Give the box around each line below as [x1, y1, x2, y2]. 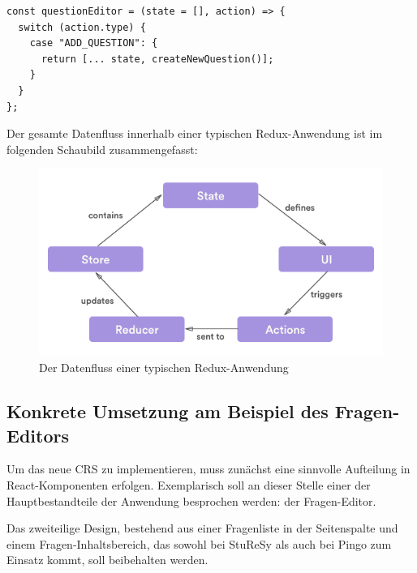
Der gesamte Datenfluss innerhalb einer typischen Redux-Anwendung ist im [6, 125, 383, 142]
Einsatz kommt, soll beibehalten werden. [6, 551, 208, 568]
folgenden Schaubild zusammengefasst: [6, 140, 198, 157]
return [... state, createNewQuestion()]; [41, 53, 274, 65]
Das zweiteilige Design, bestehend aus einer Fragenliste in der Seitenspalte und [6, 520, 398, 537]
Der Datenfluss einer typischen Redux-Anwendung [39, 359, 289, 376]
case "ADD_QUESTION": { [29, 37, 158, 49]
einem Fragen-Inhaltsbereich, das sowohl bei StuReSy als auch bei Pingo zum [6, 535, 392, 552]
